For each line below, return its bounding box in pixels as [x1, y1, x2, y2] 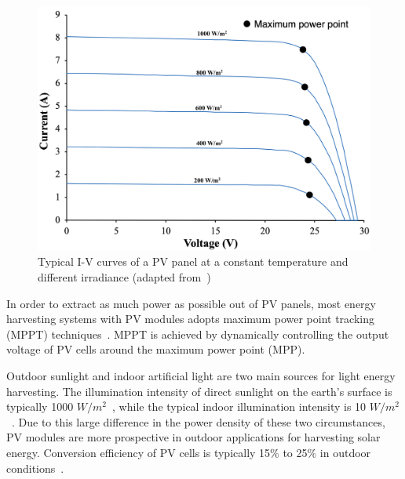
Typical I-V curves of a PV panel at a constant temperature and [38, 253, 348, 270]
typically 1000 [6, 398, 74, 415]
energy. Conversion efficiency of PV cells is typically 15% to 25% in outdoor [6, 444, 371, 460]
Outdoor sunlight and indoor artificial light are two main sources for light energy [6, 367, 396, 383]
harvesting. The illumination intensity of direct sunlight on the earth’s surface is [6, 383, 392, 399]
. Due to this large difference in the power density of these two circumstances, [12, 413, 385, 430]
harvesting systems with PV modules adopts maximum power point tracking [6, 310, 374, 327]
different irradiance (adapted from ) [38, 268, 211, 285]
